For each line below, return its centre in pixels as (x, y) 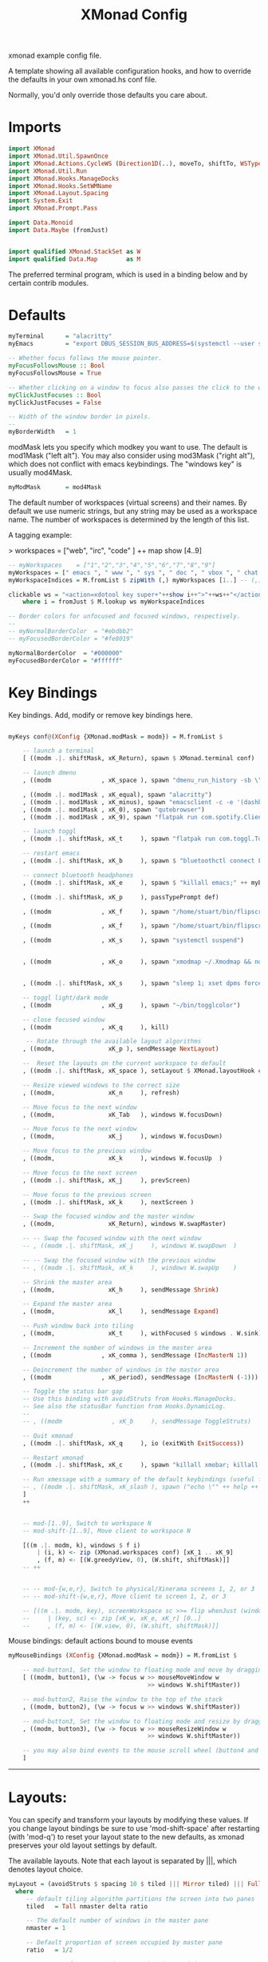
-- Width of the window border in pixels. (80, 417)
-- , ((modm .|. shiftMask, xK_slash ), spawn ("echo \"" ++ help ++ (141, 1487)
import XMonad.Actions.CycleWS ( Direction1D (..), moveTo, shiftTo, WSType (135, 163)
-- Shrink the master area (67, 1282)
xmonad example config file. (55, 56)
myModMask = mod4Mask (55, 487)
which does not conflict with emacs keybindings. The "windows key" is (125, 464)
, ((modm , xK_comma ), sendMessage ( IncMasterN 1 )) (135, 1355)
